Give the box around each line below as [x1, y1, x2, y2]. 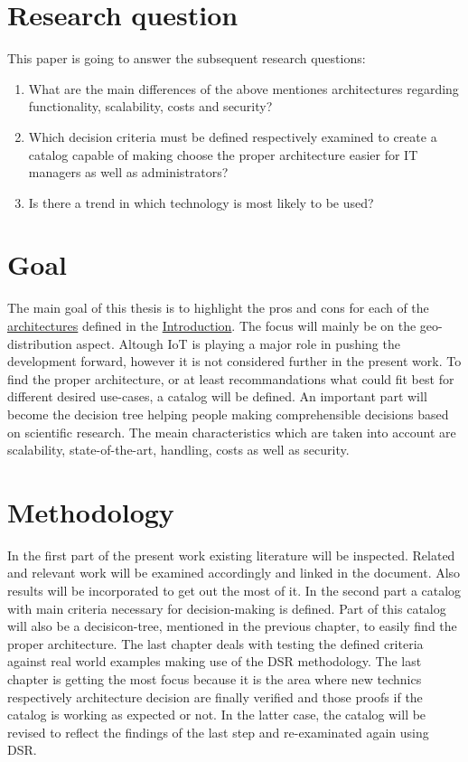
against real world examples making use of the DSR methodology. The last [7, 652, 422, 671]
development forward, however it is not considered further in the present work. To [7, 352, 462, 371]
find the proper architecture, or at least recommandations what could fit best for [7, 369, 454, 388]
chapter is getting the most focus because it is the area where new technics [7, 670, 422, 689]
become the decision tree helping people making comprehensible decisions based [7, 404, 449, 423]
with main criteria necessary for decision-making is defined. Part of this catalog [7, 598, 446, 617]
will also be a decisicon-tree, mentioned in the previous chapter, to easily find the [7, 616, 457, 635]
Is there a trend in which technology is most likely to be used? [28, 193, 374, 212]
